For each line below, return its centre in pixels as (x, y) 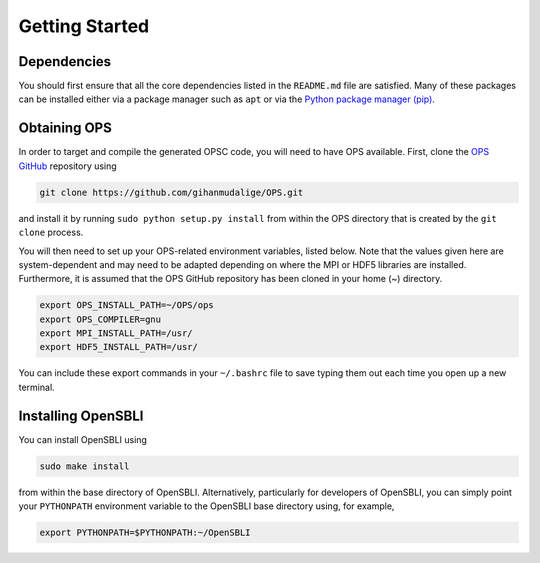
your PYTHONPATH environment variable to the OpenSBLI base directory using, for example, (206, 506)
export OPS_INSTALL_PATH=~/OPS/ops (126, 305)
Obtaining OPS (65, 128)
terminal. (36, 387)
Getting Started (84, 26)
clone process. (51, 232)
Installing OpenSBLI (81, 415)
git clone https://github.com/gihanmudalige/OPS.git (171, 192)
